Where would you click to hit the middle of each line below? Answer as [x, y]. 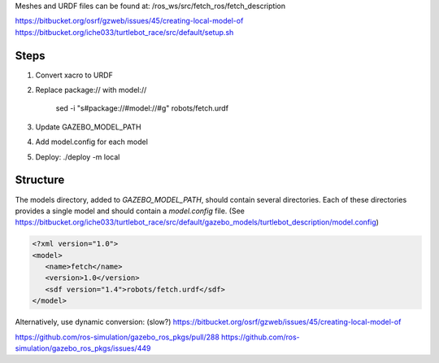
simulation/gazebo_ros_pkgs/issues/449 [83, 348]
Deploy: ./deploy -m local [78, 157]
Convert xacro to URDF [74, 75]
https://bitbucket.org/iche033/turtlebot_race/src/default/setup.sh [124, 32]
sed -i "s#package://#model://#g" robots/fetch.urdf [142, 108]
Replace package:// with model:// [91, 90]
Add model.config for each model [91, 142]
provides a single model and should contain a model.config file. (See [130, 211]
